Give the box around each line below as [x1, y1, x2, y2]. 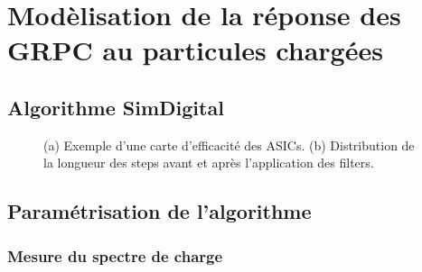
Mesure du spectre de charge [7, 244, 223, 267]
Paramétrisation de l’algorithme [7, 197, 312, 225]
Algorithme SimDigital [7, 93, 224, 121]
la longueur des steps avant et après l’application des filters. [43, 153, 374, 172]
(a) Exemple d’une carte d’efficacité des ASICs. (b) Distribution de [43, 135, 415, 154]
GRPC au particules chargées [7, 32, 383, 68]
